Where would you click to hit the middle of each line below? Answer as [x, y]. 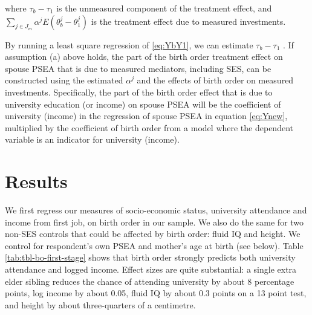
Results [36, 181]
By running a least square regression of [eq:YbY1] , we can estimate [129, 44]
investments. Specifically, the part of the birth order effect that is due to [139, 92]
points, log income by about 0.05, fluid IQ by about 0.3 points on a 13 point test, [156, 293]
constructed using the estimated [64, 80]
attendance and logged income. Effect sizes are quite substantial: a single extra [151, 269]
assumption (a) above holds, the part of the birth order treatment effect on [144, 57]
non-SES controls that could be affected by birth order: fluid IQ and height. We [153, 234]
